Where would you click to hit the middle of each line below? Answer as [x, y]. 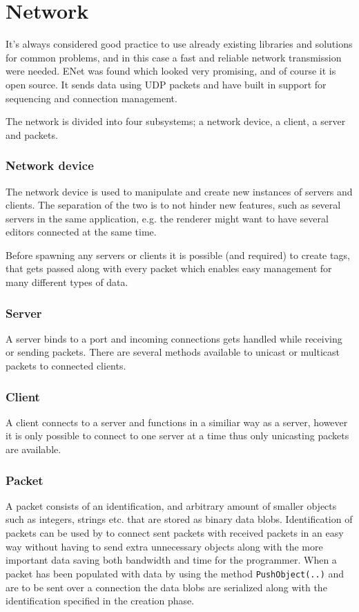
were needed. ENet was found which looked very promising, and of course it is [171, 71]
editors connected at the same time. [81, 232]
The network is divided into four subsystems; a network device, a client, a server [176, 121]
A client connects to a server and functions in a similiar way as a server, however [177, 422]
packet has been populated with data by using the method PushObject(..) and [175, 573]
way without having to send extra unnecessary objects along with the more [164, 546]
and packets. [32, 134]
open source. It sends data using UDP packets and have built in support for [166, 84]
